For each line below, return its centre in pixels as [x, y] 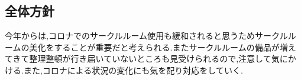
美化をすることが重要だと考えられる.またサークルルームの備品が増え [163, 47]
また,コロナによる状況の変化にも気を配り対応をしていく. [133, 70]
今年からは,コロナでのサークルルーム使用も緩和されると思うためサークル [146, 36]
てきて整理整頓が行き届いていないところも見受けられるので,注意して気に [146, 59]
